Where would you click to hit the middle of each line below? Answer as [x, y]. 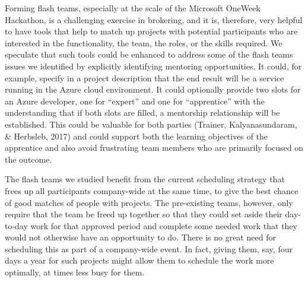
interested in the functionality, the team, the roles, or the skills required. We [144, 42]
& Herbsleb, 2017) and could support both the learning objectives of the [136, 136]
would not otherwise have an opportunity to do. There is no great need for [140, 237]
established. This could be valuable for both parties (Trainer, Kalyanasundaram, [151, 124]
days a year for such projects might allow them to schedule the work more [139, 260]
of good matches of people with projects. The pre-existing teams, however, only [149, 202]
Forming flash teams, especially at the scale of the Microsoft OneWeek [133, 8]
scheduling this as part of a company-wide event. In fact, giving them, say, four [149, 248]
